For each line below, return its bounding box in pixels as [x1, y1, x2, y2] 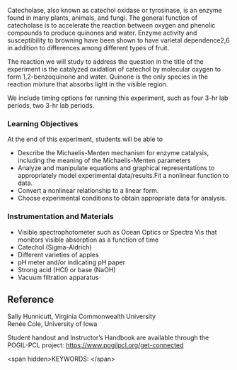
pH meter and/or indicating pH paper [17, 258, 126, 267]
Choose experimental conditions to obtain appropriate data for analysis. [17, 194, 227, 203]
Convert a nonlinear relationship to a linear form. [17, 186, 159, 195]
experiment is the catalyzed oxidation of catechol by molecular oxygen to [7, 65, 221, 73]
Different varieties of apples [17, 250, 99, 259]
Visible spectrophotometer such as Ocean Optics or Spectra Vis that [17, 228, 217, 236]
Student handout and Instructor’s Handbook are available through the [7, 333, 209, 342]
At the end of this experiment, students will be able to [7, 135, 163, 144]
